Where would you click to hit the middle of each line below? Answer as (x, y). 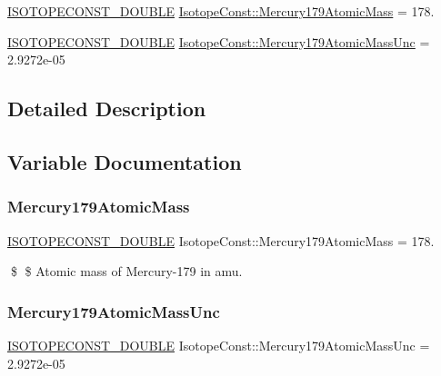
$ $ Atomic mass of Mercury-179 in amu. (126, 271)
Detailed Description (107, 109)
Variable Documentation (125, 161)
